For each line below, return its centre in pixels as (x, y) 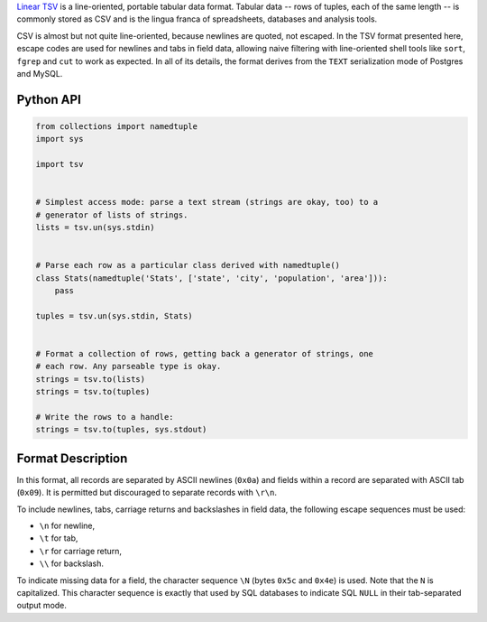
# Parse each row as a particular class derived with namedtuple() (188, 265)
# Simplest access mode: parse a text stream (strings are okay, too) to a (207, 202)
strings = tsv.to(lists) (91, 379)
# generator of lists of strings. (112, 215)
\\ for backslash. (71, 563)
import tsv (60, 164)
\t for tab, (59, 538)
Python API (49, 99)
